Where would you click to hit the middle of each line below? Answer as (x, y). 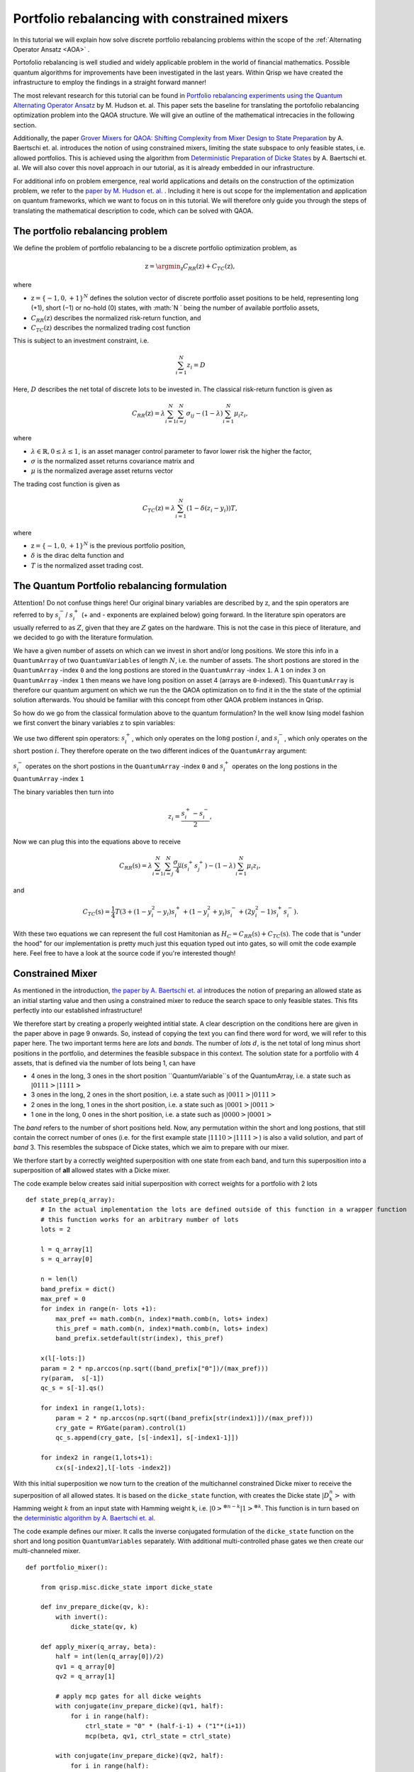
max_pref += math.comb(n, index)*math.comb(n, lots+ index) (162, 1319)
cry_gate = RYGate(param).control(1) (121, 1428)
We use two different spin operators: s (69, 738)
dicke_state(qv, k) (104, 1627)
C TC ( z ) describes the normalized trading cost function (111, 328)
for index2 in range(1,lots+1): (96, 1458)
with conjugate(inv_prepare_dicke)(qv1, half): (140, 1706)
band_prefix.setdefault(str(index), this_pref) (140, 1339)
